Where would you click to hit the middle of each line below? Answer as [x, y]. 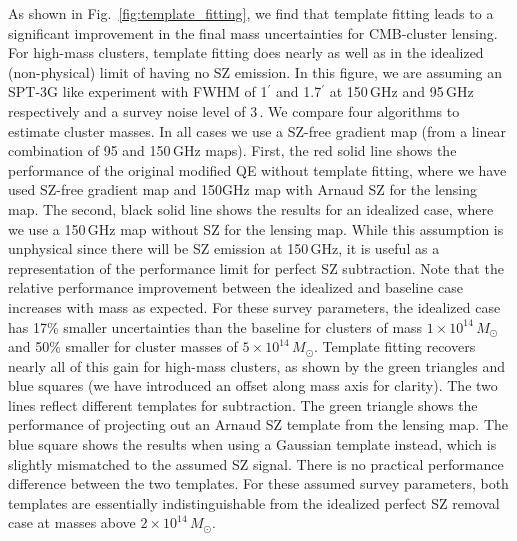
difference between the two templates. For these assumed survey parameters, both [258, 483]
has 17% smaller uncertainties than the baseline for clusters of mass [215, 326]
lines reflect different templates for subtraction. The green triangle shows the [243, 404]
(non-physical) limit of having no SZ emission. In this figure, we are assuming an [255, 71]
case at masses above [72, 522]
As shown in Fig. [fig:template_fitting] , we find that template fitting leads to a [251, 13]
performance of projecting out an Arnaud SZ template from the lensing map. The [258, 424]
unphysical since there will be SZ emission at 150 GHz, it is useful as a [224, 248]
